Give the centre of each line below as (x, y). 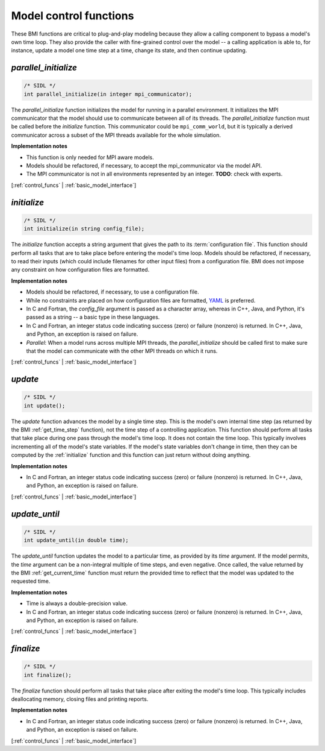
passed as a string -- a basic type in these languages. (93, 317)
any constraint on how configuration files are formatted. (80, 270)
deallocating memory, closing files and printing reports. (80, 699)
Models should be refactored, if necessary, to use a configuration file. (113, 292)
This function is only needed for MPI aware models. (90, 157)
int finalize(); (48, 675)
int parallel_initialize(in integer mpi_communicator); (108, 94)
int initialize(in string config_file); (84, 229)
